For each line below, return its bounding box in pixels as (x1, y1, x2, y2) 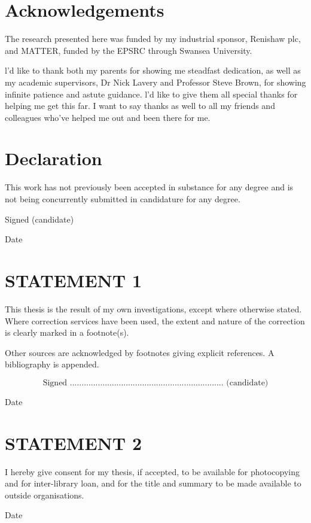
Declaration (5, 146, 102, 171)
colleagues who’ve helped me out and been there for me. (5, 111, 211, 123)
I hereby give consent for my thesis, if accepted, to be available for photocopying (5, 465, 300, 478)
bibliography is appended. (5, 358, 99, 370)
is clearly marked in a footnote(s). (5, 326, 129, 339)
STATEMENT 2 (5, 430, 142, 455)
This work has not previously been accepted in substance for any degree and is (5, 181, 294, 193)
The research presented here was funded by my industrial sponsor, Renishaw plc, (5, 32, 301, 45)
